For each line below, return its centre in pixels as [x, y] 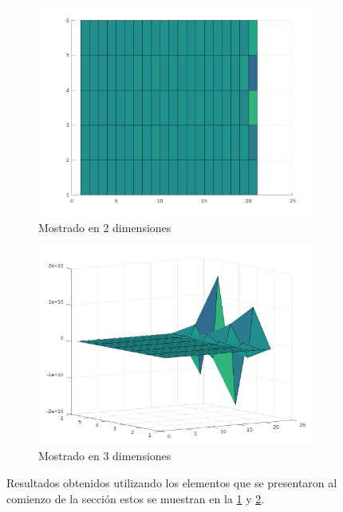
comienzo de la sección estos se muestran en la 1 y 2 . [136, 498]
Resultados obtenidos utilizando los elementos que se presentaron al [172, 482]
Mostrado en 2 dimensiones [105, 228]
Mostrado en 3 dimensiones [105, 456]
